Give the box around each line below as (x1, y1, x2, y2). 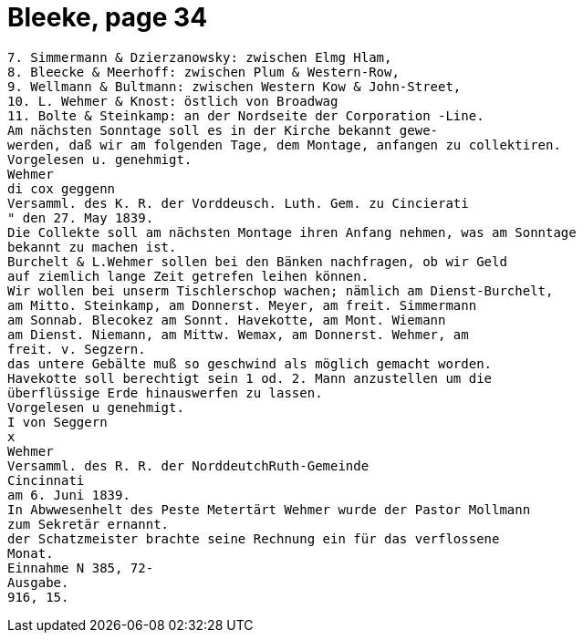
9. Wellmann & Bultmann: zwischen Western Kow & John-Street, (7, 78, 462, 94)
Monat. (7, 545, 54, 561)
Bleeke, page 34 (7, 2, 208, 33)
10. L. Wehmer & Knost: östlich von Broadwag (7, 93, 338, 108)
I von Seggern (7, 414, 108, 429)
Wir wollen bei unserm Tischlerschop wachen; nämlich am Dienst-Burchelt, (7, 283, 554, 298)
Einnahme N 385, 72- (7, 560, 154, 575)
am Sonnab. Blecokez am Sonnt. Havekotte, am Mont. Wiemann (7, 312, 446, 327)
